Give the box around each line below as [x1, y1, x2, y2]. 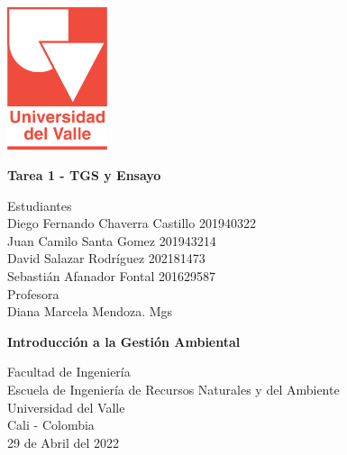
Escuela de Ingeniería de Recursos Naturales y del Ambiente [7, 379, 340, 398]
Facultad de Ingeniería [7, 362, 131, 381]
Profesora [7, 284, 59, 303]
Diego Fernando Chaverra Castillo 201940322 [7, 214, 256, 232]
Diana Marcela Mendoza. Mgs [7, 302, 173, 321]
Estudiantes [7, 196, 72, 214]
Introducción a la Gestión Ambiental [7, 332, 241, 350]
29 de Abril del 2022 [7, 432, 120, 451]
